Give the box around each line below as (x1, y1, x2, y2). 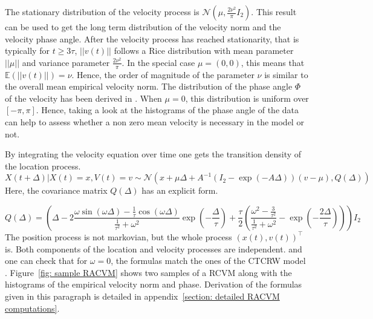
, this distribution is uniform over (185, 91, 309, 104)
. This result (251, 5, 297, 18)
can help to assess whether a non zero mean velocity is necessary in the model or (5, 115, 304, 128)
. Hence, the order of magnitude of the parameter (71, 68, 255, 81)
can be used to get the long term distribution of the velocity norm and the (5, 21, 281, 33)
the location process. (5, 159, 81, 172)
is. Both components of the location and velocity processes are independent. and (5, 242, 302, 255)
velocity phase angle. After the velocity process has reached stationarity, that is (5, 32, 299, 45)
